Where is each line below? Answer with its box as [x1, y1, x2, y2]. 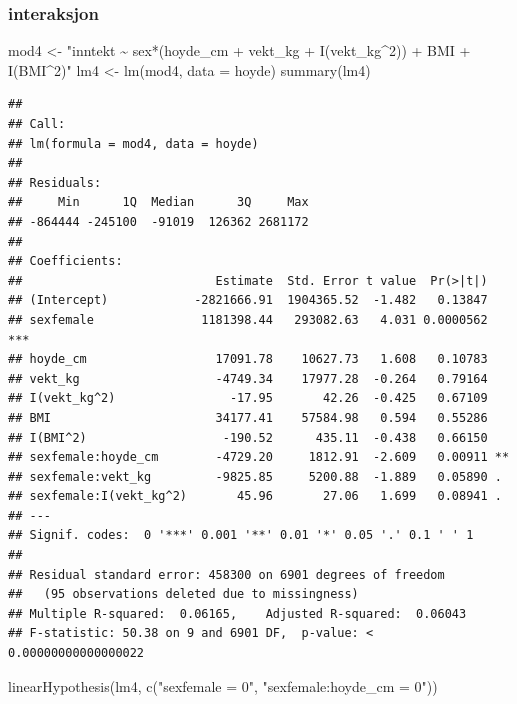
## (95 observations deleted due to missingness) [8, 587, 359, 602]
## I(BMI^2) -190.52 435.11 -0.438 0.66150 [8, 430, 488, 445]
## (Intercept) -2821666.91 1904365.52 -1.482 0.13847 [8, 293, 488, 308]
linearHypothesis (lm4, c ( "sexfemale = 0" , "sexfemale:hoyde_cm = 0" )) [8, 675, 438, 696]
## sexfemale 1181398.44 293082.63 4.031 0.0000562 [8, 312, 488, 327]
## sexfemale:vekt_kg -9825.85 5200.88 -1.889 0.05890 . [8, 469, 502, 484]
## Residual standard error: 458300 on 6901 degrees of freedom [8, 567, 445, 582]
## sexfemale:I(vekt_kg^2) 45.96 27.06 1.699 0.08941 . [8, 489, 502, 504]
